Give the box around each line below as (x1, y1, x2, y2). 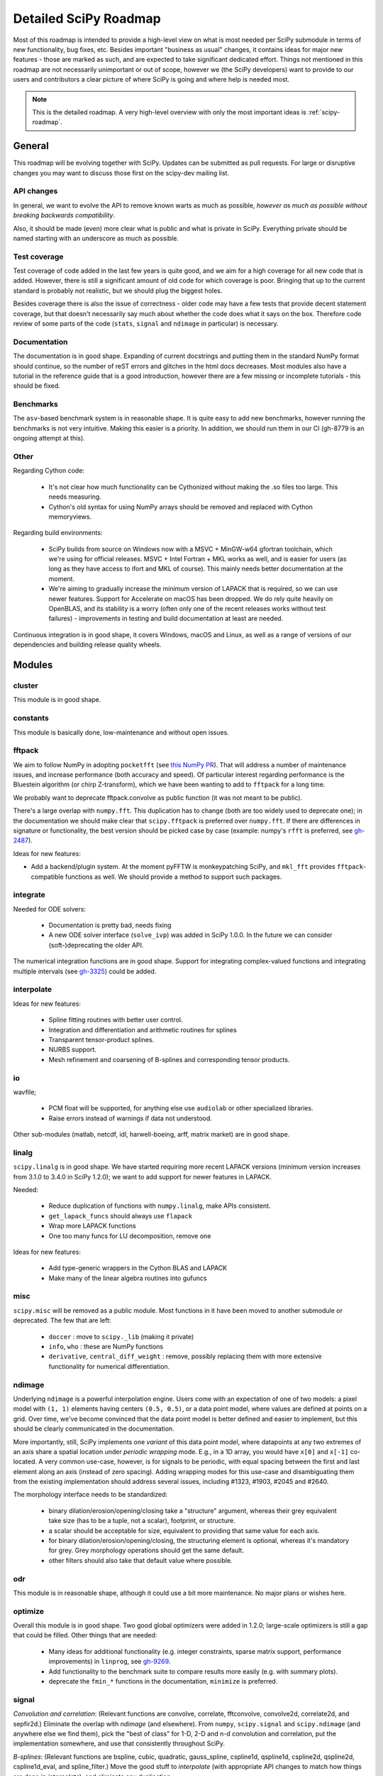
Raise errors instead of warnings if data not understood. (48, 1114, 213, 1122)
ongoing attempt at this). (13, 434, 85, 443)
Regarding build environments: (13, 529, 103, 537)
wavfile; (13, 1088, 37, 1096)
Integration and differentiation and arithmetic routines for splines (48, 1025, 237, 1034)
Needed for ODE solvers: (13, 904, 87, 913)
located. (13, 1457, 37, 1466)
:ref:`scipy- (307, 107, 340, 117)
